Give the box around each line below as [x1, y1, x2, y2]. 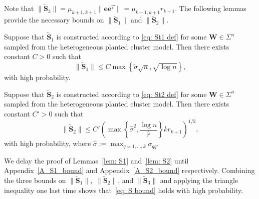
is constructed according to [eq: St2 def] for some [56, 88, 207, 99]
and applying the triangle [160, 175, 238, 185]
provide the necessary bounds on [4, 14, 104, 25]
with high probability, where [4, 138, 91, 148]
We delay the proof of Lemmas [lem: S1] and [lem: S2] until [4, 155, 189, 165]
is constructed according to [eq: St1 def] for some [56, 31, 207, 42]
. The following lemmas [175, 3, 246, 13]
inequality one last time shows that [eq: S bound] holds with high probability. [4, 184, 243, 195]
